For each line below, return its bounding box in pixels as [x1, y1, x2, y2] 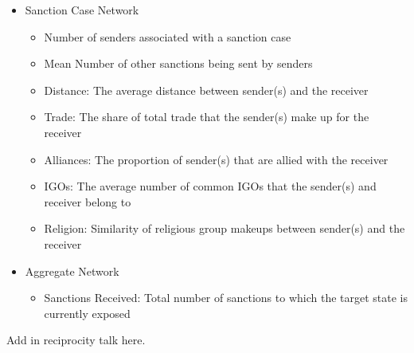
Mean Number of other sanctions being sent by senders [44, 55, 313, 72]
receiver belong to [44, 193, 131, 210]
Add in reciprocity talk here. [6, 331, 146, 348]
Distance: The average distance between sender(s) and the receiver [44, 81, 369, 98]
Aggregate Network [25, 262, 119, 279]
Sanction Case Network [25, 2, 139, 18]
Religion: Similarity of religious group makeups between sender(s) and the [44, 220, 405, 237]
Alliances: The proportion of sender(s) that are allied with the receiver [44, 151, 389, 167]
